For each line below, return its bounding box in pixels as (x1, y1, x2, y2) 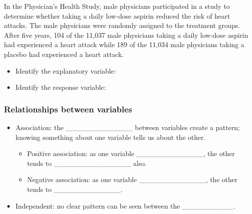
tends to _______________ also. (27, 158, 147, 168)
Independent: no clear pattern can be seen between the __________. (15, 200, 236, 211)
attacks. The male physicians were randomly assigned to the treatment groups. (4, 20, 240, 30)
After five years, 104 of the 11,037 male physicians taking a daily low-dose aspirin (4, 29, 249, 40)
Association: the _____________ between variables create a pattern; (15, 122, 240, 132)
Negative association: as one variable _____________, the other (27, 174, 238, 185)
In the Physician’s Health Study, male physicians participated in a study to (4, 1, 230, 11)
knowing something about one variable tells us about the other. (15, 132, 206, 142)
